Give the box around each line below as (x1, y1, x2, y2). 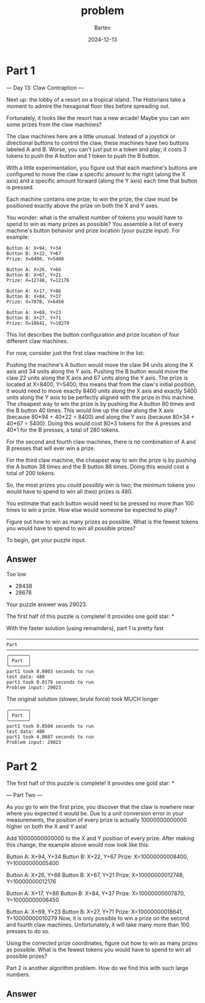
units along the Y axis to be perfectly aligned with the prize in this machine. (6, 393, 195, 401)
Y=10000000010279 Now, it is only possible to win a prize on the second (6, 915, 190, 922)
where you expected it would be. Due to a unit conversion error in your (6, 810, 184, 817)
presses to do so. (6, 928, 50, 935)
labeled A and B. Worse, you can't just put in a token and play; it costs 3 (6, 145, 187, 153)
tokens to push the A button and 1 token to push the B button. (6, 152, 160, 159)
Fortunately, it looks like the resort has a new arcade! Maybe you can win (6, 114, 190, 121)
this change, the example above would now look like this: (6, 841, 149, 849)
